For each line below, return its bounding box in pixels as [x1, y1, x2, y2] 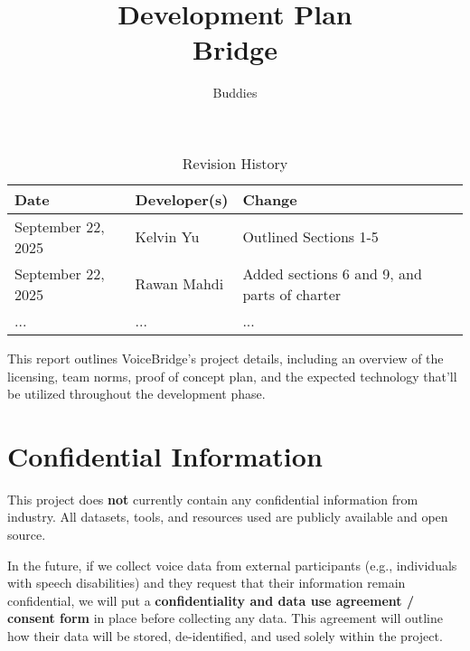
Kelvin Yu [135, 226, 200, 248]
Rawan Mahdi [135, 273, 224, 295]
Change [242, 188, 297, 210]
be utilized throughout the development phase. [7, 384, 266, 403]
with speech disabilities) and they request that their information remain [7, 573, 406, 592]
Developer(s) [135, 188, 229, 210]
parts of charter [242, 283, 342, 305]
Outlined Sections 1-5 [242, 226, 379, 248]
